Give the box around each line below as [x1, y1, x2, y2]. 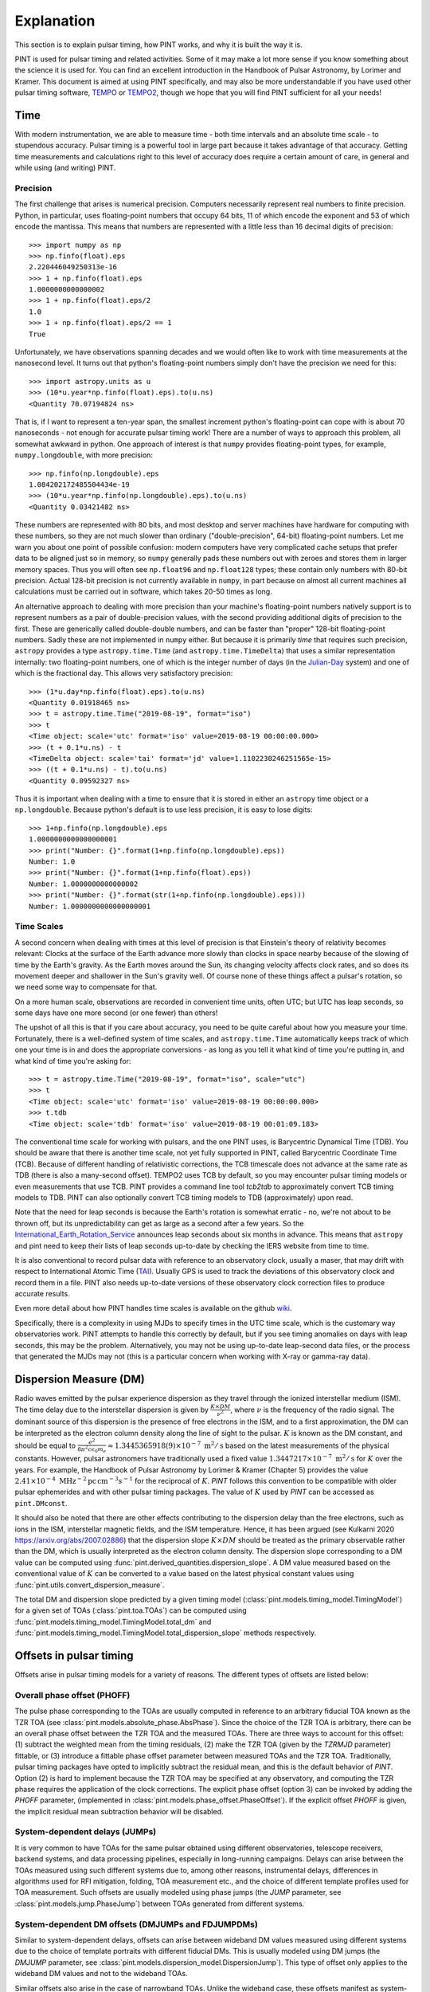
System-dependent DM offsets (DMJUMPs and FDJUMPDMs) [14, 1919, 258, 1930]
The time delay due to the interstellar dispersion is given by [14, 1405, 209, 1414]
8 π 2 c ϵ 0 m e [76, 1445, 107, 1454]
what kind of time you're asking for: [14, 1056, 131, 1065]
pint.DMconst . [14, 1498, 68, 1508]
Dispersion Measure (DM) [14, 1372, 145, 1386]
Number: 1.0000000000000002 [29, 879, 139, 888]
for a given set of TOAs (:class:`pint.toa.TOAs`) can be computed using [14, 1606, 247, 1615]
